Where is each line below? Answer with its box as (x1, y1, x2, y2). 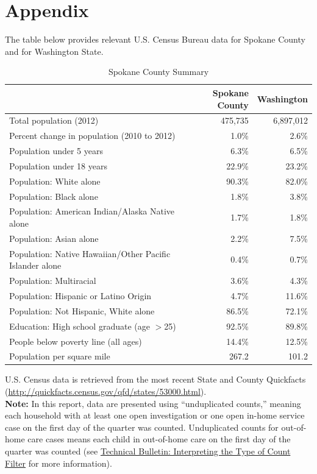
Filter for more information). (5, 456, 112, 469)
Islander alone (9, 259, 62, 272)
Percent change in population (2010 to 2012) (9, 129, 176, 142)
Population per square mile (9, 350, 110, 363)
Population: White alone (9, 174, 101, 187)
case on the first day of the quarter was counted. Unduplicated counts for (5, 420, 279, 433)
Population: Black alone (9, 189, 98, 202)
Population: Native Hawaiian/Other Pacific (9, 247, 171, 260)
